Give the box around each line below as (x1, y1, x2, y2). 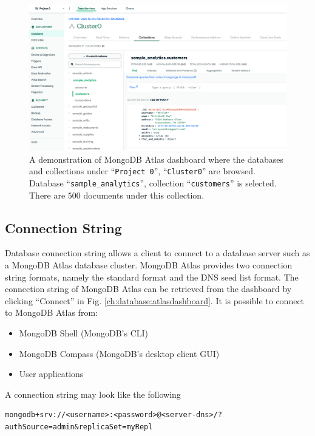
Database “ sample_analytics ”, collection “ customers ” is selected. (29, 177, 277, 189)
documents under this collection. (83, 188, 205, 201)
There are (29, 188, 66, 201)
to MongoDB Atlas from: (5, 306, 98, 319)
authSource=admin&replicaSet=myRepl (5, 422, 153, 431)
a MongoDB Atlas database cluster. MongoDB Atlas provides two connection (5, 259, 293, 271)
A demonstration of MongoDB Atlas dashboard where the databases (29, 152, 283, 165)
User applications (19, 367, 84, 380)
